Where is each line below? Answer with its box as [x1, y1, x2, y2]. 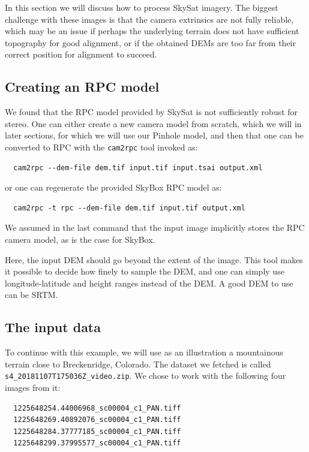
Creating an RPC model [5, 77, 160, 96]
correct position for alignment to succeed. [5, 48, 157, 61]
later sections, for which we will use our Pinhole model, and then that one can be [5, 129, 304, 141]
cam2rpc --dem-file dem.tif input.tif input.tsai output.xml [13, 163, 263, 172]
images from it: [5, 381, 61, 393]
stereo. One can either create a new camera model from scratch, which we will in [5, 117, 302, 129]
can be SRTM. [5, 288, 58, 301]
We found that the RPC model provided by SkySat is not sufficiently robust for [5, 106, 298, 118]
